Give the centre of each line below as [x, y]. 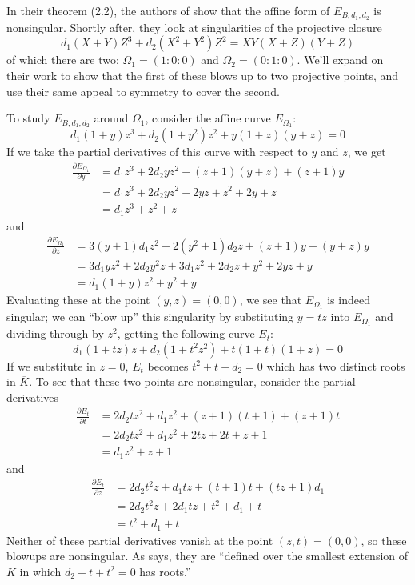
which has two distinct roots [336, 365]
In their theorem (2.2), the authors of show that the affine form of [168, 10]
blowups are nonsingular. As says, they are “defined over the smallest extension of [207, 556]
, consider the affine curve [208, 118]
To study [28, 118]
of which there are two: [63, 60]
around [111, 118]
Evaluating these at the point [78, 300]
